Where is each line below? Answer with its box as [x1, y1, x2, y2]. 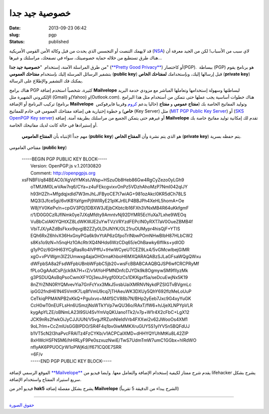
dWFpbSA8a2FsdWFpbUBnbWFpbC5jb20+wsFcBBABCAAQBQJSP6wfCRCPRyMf [30, 261, 199, 267]
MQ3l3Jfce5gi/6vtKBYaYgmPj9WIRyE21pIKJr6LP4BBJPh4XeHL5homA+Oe [30, 198, 184, 204]
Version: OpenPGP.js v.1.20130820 [30, 163, 102, 169]
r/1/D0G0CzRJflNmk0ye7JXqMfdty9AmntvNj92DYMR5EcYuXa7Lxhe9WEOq [30, 212, 186, 218]
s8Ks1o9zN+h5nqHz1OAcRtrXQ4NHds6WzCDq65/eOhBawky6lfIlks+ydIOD [30, 240, 185, 246]
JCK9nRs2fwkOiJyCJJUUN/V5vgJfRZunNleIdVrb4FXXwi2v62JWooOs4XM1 [30, 316, 188, 322]
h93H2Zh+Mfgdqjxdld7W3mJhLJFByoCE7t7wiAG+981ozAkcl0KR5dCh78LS [30, 191, 186, 197]
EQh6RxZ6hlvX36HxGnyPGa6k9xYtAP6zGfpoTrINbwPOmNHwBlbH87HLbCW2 [30, 233, 193, 239]
